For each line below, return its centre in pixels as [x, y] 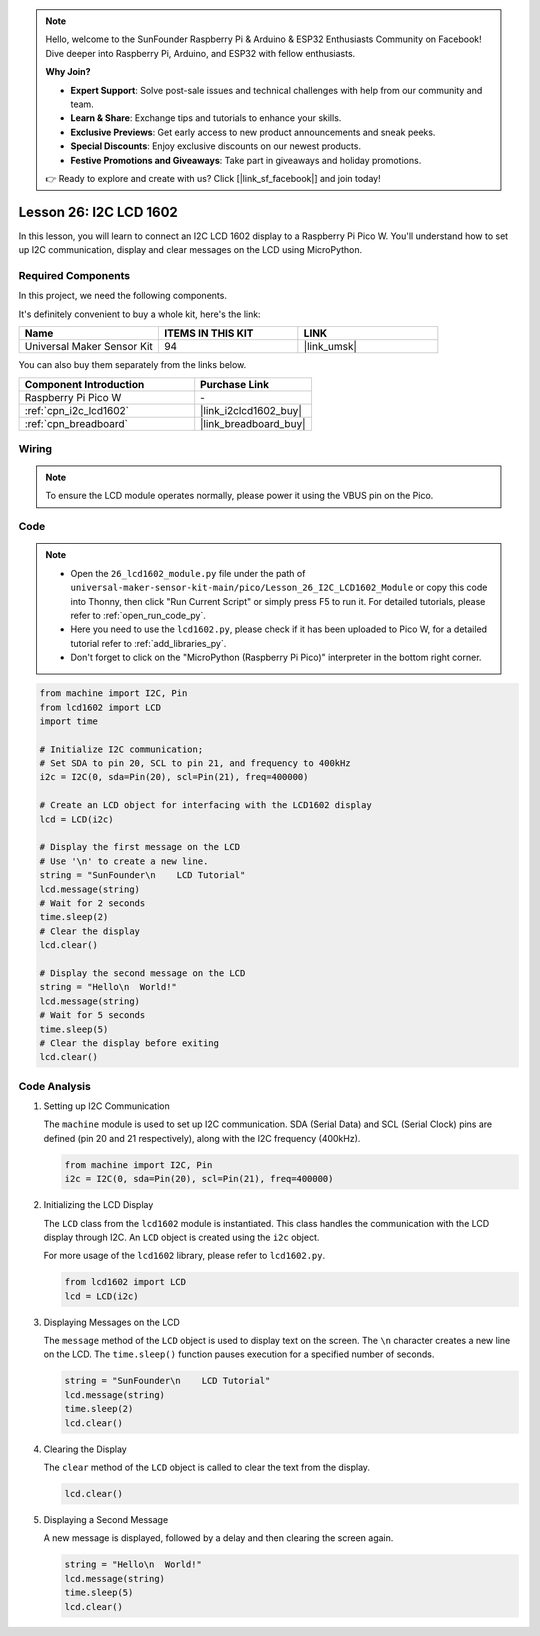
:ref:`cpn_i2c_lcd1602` [77, 410]
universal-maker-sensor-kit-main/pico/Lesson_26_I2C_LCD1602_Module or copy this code [279, 587]
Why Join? [68, 72]
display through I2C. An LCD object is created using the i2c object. [181, 1237]
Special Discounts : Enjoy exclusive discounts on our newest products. [216, 146]
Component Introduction [84, 384]
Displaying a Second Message [106, 1519]
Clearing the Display [85, 1449]
